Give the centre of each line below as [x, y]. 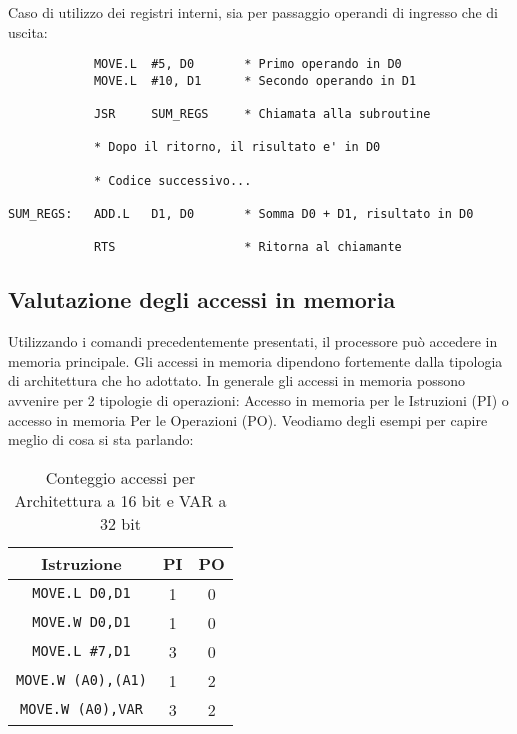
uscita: [28, 31]
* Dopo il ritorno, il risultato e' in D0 [237, 147]
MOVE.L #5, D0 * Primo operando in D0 [247, 64]
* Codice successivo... [172, 180]
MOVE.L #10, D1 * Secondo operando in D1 [255, 80]
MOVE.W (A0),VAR [81, 709]
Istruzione [81, 563]
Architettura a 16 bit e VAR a [120, 500]
